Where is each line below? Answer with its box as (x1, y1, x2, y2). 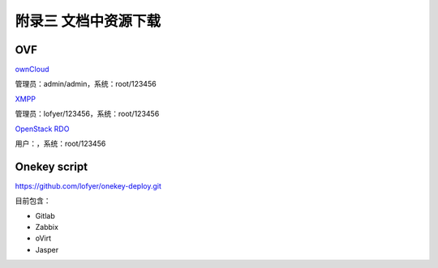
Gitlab (35, 211, 56, 220)
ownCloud (15, 65, 49, 74)
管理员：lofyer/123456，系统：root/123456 (15, 109, 160, 119)
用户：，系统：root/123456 (15, 138, 106, 149)
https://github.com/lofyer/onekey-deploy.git (15, 181, 162, 190)
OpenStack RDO (15, 124, 70, 134)
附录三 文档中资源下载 (15, 12, 161, 30)
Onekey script (15, 160, 88, 173)
